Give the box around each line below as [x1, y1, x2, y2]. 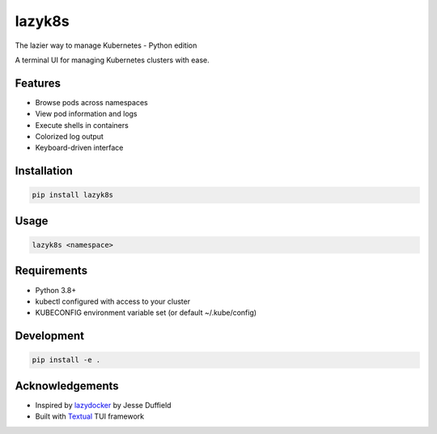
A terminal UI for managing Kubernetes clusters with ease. [15, 55, 210, 65]
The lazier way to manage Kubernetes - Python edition [15, 40, 197, 50]
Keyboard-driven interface [35, 143, 124, 153]
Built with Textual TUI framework [35, 411, 145, 421]
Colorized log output [35, 132, 104, 142]
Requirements [15, 264, 88, 278]
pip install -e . [32, 355, 101, 364]
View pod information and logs [35, 109, 138, 119]
